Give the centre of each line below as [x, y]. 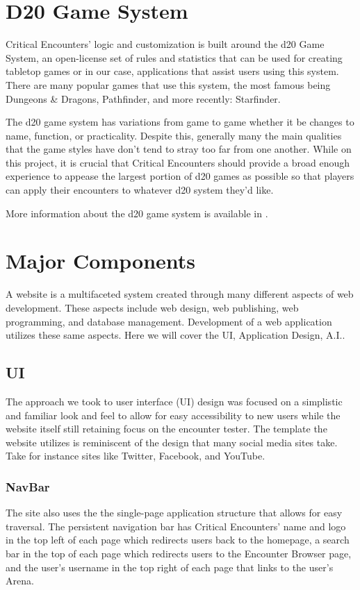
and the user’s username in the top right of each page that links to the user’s [170, 567]
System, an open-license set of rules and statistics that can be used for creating [174, 57]
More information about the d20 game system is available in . [137, 213]
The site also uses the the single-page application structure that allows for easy [174, 513]
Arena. [20, 581]
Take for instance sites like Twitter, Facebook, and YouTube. [136, 456]
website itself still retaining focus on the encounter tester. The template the [166, 429]
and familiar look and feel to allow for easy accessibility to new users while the [173, 415]
